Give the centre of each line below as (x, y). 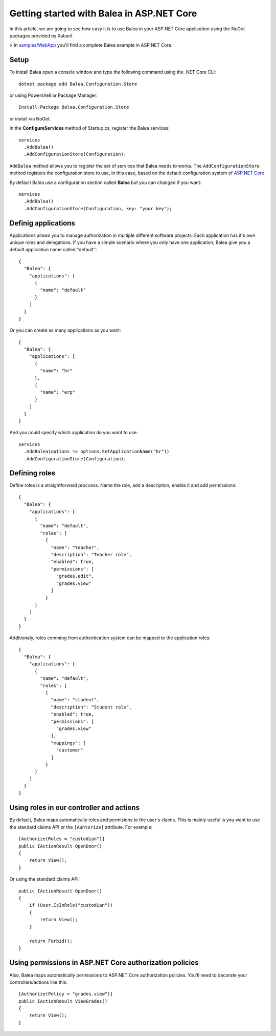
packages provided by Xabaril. (41, 35)
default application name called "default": (53, 250)
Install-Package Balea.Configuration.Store (74, 107)
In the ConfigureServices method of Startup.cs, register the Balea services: (89, 128)
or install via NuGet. (30, 118)
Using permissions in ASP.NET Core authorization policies (104, 963)
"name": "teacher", (75, 547)
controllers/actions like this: (39, 982)
